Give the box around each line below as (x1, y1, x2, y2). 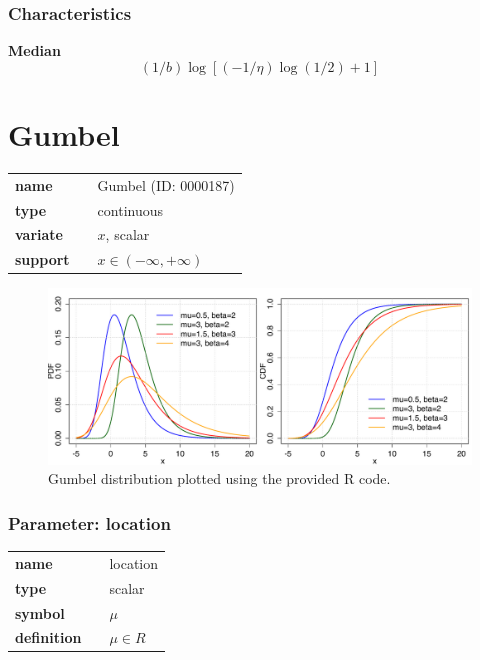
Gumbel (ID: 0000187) (97, 174, 235, 195)
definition (15, 627, 82, 648)
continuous (97, 199, 164, 220)
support (15, 249, 70, 270)
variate (15, 224, 63, 245)
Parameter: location (8, 510, 171, 535)
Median (8, 40, 61, 61)
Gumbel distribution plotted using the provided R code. (48, 468, 391, 489)
